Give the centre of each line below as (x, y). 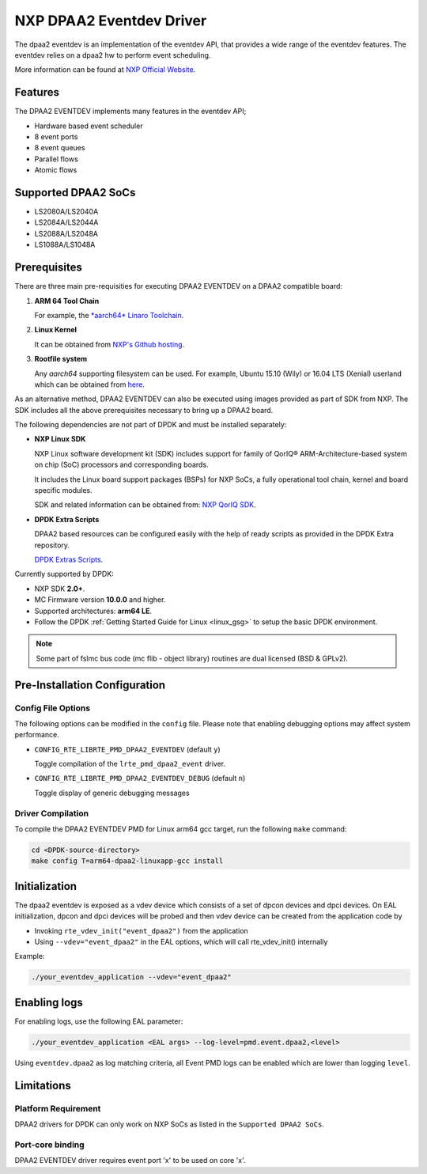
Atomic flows (56, 170)
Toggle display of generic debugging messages (112, 793)
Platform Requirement (58, 1108)
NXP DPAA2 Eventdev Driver (111, 21)
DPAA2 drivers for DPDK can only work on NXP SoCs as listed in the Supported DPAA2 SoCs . (169, 1124)
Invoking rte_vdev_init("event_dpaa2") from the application (141, 930)
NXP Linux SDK (60, 439)
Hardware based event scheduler (89, 126)
